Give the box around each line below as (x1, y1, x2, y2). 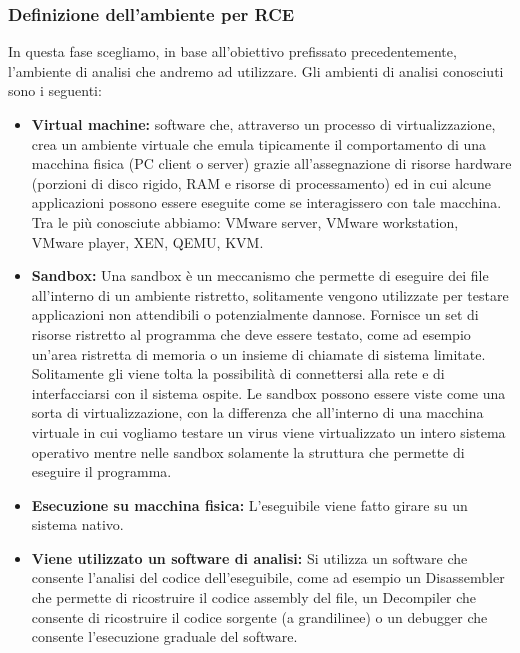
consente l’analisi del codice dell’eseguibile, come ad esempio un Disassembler (31, 567, 505, 588)
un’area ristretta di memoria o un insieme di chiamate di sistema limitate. (31, 343, 486, 364)
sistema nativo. (31, 514, 124, 535)
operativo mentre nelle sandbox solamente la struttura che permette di (31, 441, 465, 462)
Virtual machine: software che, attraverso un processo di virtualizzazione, (31, 114, 496, 134)
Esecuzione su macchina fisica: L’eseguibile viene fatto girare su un (31, 494, 468, 515)
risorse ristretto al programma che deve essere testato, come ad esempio (31, 323, 471, 344)
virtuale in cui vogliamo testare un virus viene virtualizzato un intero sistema (31, 421, 506, 442)
